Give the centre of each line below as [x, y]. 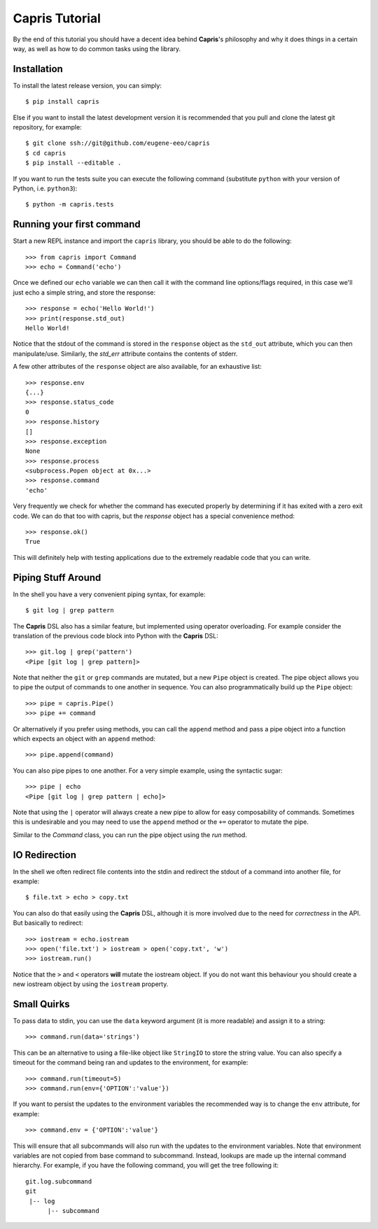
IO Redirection [45, 855]
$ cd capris [46, 153]
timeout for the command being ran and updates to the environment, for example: [131, 1062]
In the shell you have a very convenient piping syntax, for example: [109, 594]
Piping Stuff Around [57, 577]
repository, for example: [47, 127]
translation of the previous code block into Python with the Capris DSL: [115, 635]
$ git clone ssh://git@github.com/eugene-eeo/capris [118, 143]
